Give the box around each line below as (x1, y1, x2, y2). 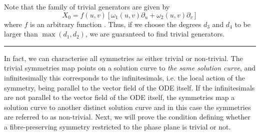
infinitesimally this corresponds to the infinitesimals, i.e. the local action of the (4, 72, 245, 82)
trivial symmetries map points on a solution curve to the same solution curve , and (4, 62, 255, 73)
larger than (4, 28, 38, 39)
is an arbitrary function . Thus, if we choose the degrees (30, 18, 201, 29)
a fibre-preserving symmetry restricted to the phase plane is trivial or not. (4, 121, 231, 131)
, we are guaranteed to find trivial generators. (85, 28, 225, 39)
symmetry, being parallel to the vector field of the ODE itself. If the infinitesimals (4, 82, 255, 92)
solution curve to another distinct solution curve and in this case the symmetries (4, 101, 251, 112)
